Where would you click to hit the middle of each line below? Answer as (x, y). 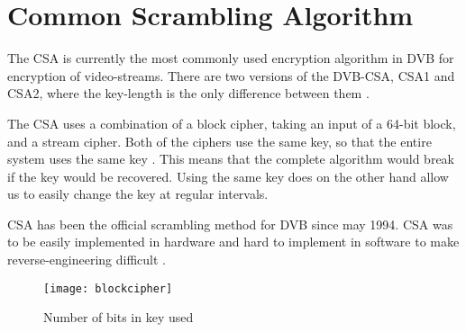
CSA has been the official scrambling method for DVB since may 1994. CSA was (230, 224)
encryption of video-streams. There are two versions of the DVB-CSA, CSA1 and (231, 75)
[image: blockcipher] (108, 288)
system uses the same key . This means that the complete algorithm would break (231, 159)
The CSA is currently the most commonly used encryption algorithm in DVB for (231, 58)
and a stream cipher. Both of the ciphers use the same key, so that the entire (219, 141)
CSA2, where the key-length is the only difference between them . (188, 93)
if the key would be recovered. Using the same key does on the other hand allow (228, 176)
